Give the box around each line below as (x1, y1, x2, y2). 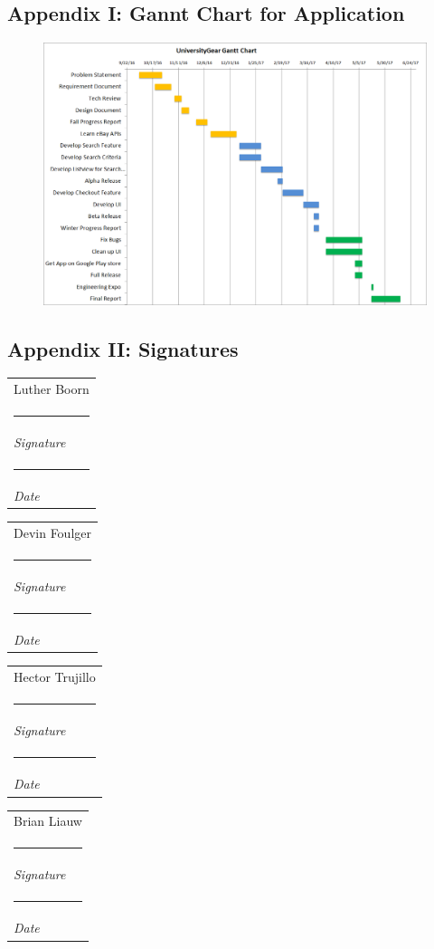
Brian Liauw (14, 811, 82, 830)
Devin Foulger (14, 523, 92, 542)
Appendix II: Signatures (7, 334, 239, 362)
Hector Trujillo (14, 667, 96, 686)
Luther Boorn (14, 379, 90, 398)
